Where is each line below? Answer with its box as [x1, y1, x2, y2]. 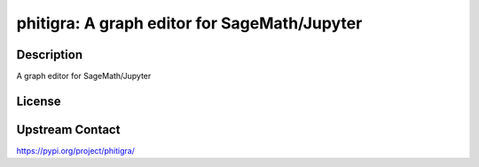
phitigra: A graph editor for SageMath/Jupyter [16, 13, 363, 33]
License [16, 93, 61, 108]
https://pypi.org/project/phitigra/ [16, 145, 135, 155]
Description [16, 47, 83, 62]
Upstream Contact [16, 122, 121, 137]
